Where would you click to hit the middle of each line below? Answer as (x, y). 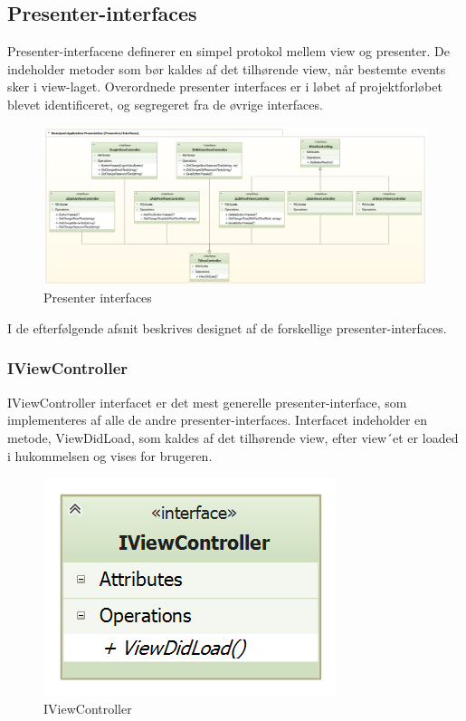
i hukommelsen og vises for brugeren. (110, 455)
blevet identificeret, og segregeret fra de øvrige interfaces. (165, 104)
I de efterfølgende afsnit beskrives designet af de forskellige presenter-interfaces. (227, 327)
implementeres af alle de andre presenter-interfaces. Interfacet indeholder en (218, 420)
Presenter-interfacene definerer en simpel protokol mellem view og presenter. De (228, 51)
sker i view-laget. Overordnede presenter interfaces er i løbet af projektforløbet (225, 87)
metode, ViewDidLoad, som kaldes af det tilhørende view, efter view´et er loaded (233, 437)
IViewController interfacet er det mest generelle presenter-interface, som (207, 402)
